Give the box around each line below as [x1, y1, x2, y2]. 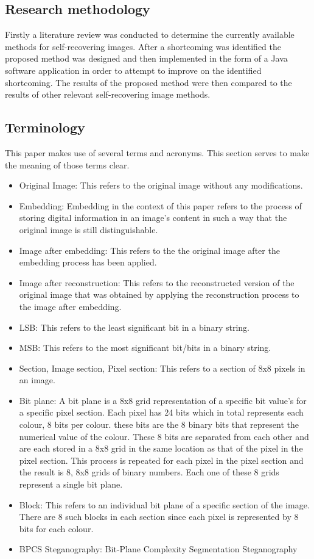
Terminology [5, 118, 85, 137]
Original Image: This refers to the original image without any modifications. [19, 179, 303, 192]
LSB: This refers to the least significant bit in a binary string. [19, 320, 249, 333]
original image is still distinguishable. [19, 223, 158, 236]
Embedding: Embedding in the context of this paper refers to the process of [19, 199, 302, 212]
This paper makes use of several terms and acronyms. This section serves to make [5, 146, 310, 159]
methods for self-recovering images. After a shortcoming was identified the [5, 40, 281, 52]
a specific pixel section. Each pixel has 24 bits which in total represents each [19, 406, 304, 419]
